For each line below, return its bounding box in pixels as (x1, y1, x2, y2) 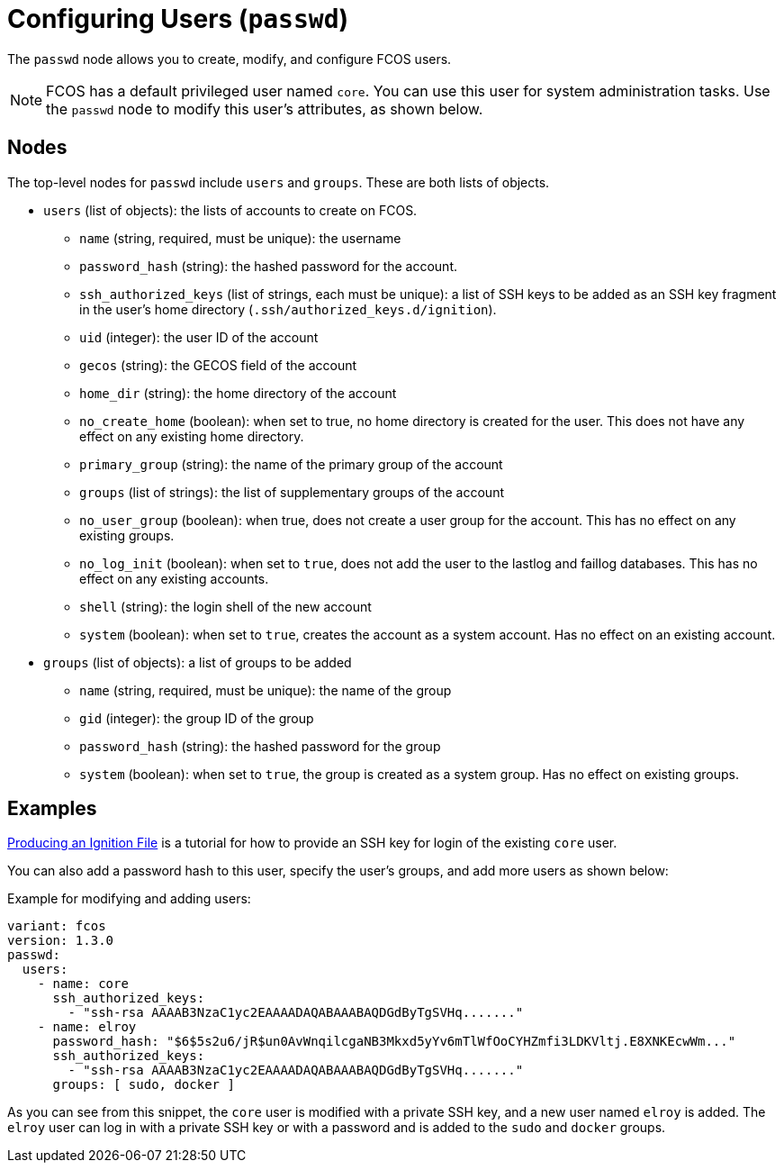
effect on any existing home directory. (79, 428, 304, 444)
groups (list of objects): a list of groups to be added (43, 654, 352, 670)
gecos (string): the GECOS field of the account (79, 357, 357, 373)
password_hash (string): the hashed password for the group (79, 738, 441, 754)
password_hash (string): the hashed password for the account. (79, 258, 458, 274)
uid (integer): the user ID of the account (79, 329, 319, 345)
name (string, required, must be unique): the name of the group (79, 682, 452, 698)
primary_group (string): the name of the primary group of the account (79, 456, 503, 472)
